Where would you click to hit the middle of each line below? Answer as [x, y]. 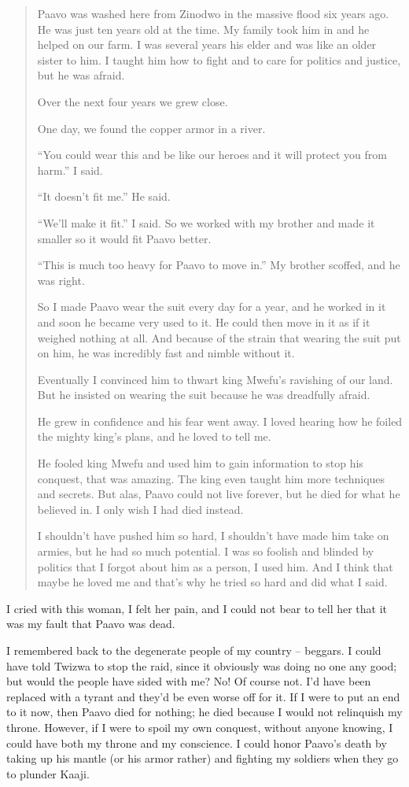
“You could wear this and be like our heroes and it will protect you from [212, 155]
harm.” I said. [70, 170]
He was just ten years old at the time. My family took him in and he [203, 29]
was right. [61, 280]
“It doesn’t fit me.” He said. [104, 196]
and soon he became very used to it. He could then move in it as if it [204, 321]
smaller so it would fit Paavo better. [124, 238]
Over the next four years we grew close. [133, 101]
